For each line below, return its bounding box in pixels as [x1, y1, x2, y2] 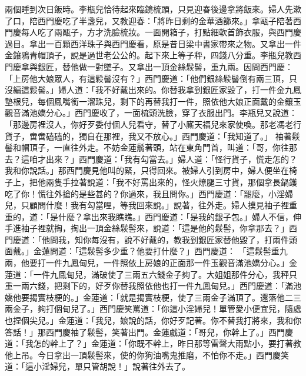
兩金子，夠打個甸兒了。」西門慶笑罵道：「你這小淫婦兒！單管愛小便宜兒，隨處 [5, 302, 301, 315]
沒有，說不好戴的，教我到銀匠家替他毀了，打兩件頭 [99, 233, 297, 245]
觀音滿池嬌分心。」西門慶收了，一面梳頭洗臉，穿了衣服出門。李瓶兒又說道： [5, 107, 297, 119]
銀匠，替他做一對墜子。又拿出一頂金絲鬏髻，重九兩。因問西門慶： [37, 60, 293, 72]
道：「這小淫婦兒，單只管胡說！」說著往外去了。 [5, 360, 190, 372]
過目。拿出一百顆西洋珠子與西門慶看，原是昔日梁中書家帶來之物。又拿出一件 [5, 37, 301, 49]
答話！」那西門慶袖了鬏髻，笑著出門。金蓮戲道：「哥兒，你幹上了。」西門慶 [5, 325, 293, 338]
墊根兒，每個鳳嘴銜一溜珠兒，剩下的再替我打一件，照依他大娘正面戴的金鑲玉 [5, 95, 301, 107]
